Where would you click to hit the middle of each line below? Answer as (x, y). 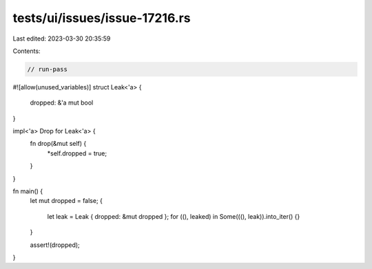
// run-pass (48, 69)
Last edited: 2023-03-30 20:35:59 (62, 39)
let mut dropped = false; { (66, 201)
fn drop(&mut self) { (58, 144)
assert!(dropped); (55, 245)
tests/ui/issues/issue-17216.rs (102, 18)
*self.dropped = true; (77, 153)
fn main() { (28, 191)
